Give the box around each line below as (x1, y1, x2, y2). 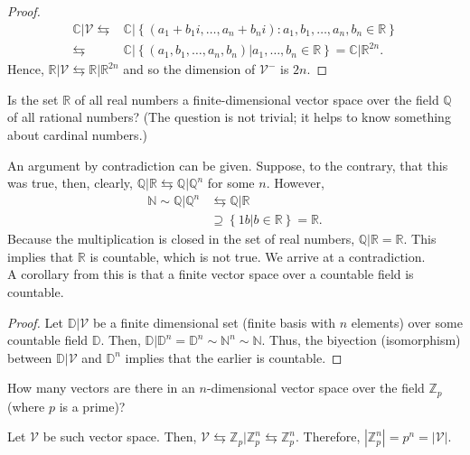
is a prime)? (59, 396, 126, 415)
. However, (266, 173, 324, 192)
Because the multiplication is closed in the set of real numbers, (7, 229, 355, 248)
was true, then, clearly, (7, 173, 133, 192)
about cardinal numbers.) (7, 125, 147, 144)
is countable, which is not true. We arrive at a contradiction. (89, 246, 426, 265)
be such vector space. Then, (42, 427, 197, 446)
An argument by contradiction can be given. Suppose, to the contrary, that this (7, 155, 448, 174)
